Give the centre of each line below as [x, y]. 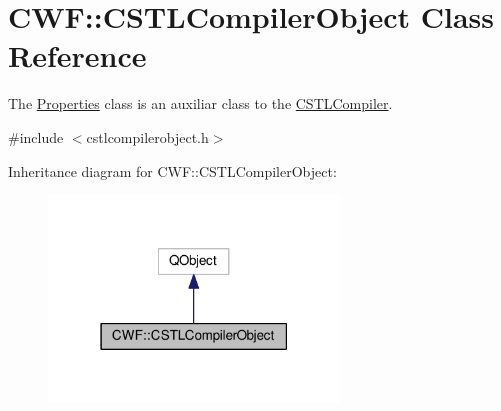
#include [36, 136]
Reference [77, 55]
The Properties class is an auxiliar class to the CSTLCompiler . [200, 103]
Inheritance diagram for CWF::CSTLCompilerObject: [172, 170]
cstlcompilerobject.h [147, 136]
